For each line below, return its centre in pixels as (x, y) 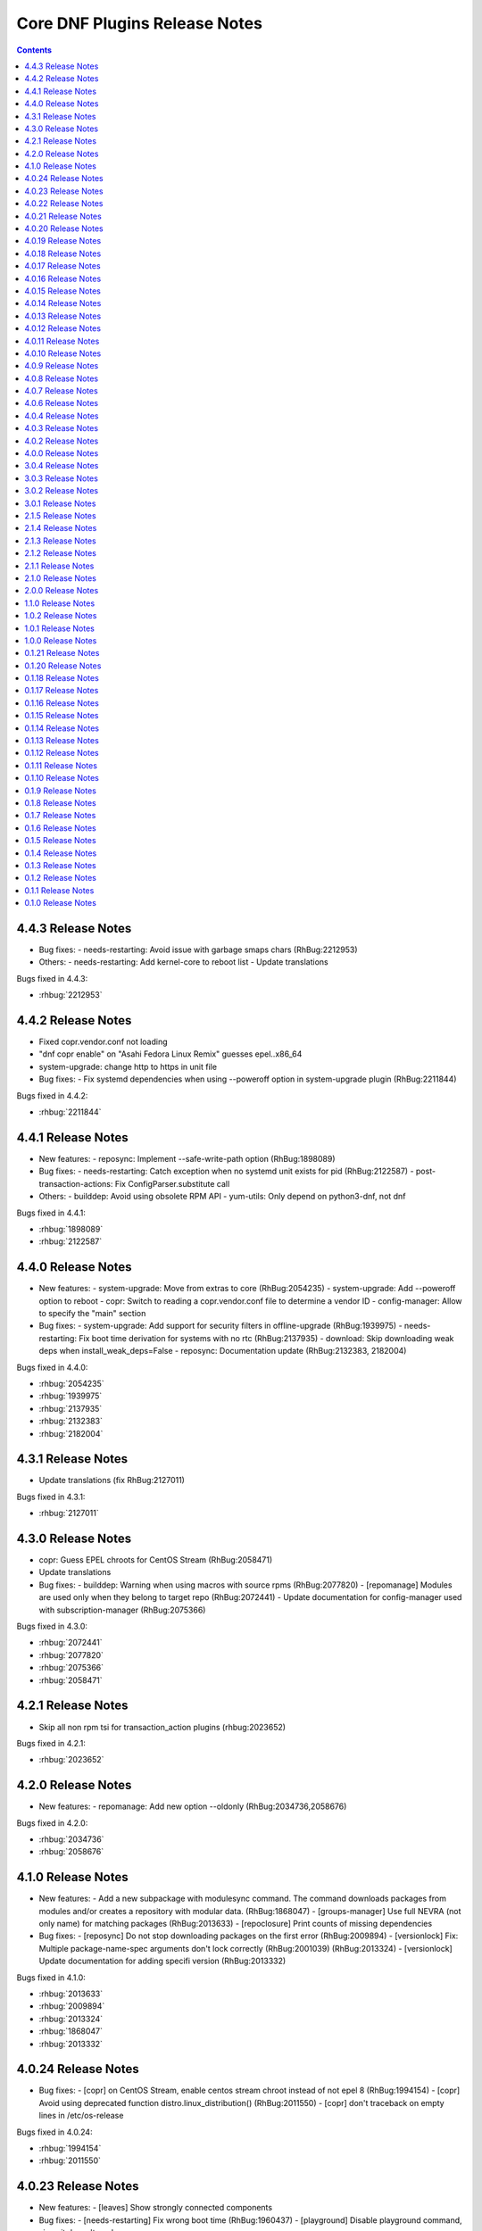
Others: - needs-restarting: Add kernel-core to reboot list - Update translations (184, 962)
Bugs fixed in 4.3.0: (52, 1626)
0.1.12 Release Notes (62, 753)
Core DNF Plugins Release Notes (140, 23)
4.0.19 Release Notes (63, 241)
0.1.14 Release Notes (62, 728)
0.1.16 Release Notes (62, 703)
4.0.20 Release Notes (64, 228)
